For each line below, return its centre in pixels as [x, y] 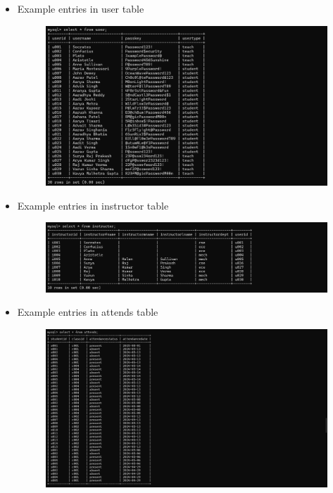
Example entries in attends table [88, 312]
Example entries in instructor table [93, 205]
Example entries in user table [81, 8]
